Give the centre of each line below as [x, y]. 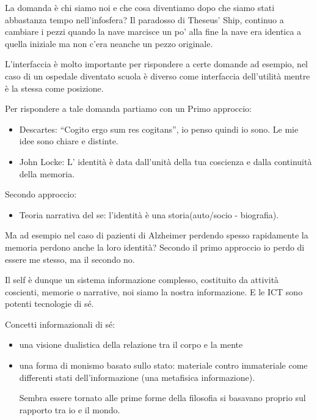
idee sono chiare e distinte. [69, 141]
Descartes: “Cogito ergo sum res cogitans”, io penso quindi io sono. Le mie [159, 129]
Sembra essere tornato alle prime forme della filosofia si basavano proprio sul [162, 398]
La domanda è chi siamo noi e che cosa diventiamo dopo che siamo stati [140, 7]
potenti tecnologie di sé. [49, 304]
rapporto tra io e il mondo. [70, 409]
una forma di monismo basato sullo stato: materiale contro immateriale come [163, 365]
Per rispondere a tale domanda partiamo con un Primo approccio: [129, 109]
